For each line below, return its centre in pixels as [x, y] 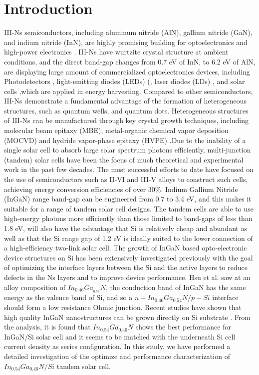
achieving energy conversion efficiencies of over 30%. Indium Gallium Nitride [121, 189]
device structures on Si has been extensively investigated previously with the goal [129, 257]
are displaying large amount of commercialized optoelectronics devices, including [127, 71]
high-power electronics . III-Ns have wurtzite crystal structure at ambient [116, 52]
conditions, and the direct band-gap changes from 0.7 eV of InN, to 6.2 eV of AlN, [130, 61]
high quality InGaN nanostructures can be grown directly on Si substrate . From [127, 317]
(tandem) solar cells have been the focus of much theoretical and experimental [124, 159]
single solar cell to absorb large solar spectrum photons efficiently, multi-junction [128, 150]
